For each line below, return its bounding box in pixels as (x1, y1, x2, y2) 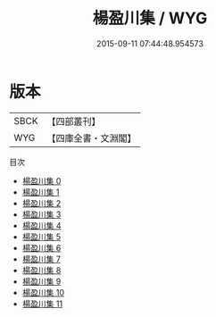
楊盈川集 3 (21, 209, 62, 220)
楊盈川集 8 (21, 264, 62, 275)
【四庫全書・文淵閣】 (46, 131, 137, 144)
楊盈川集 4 (21, 220, 62, 230)
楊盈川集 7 (21, 254, 61, 264)
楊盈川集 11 (21, 298, 63, 309)
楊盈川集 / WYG (92, 8, 208, 29)
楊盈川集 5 (21, 231, 62, 242)
